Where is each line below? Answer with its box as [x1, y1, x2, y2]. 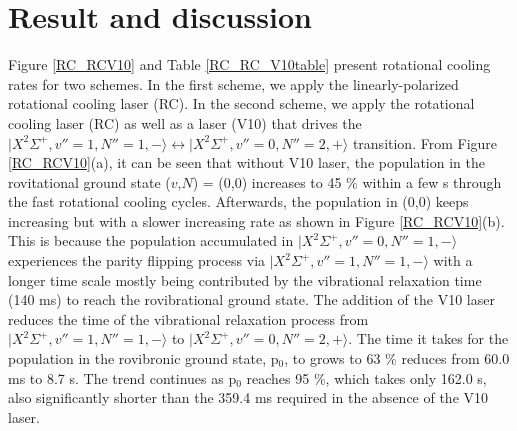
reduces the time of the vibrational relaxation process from [8, 308, 369, 329]
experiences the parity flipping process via [8, 250, 266, 271]
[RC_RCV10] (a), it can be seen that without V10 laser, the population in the [8, 152, 485, 173]
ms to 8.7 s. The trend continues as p [8, 367, 237, 388]
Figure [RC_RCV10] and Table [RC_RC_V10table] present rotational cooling [8, 54, 491, 75]
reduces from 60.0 [401, 348, 510, 369]
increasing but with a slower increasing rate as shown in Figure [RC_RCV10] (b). [8, 210, 505, 231]
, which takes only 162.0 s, [325, 367, 487, 388]
